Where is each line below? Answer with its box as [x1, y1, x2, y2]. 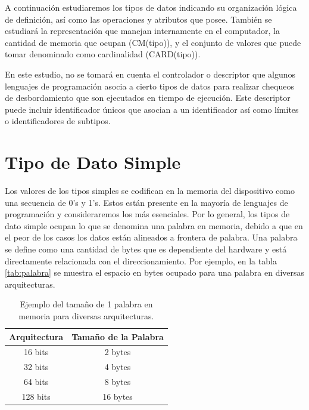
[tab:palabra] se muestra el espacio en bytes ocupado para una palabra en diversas [5, 266, 305, 279]
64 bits [23, 375, 49, 388]
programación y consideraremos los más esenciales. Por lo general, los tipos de [5, 208, 290, 220]
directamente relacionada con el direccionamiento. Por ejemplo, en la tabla [5, 254, 277, 267]
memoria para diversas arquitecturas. [18, 310, 154, 322]
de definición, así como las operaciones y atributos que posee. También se [5, 13, 272, 25]
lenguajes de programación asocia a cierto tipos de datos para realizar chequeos [5, 79, 294, 92]
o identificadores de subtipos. [5, 115, 111, 127]
